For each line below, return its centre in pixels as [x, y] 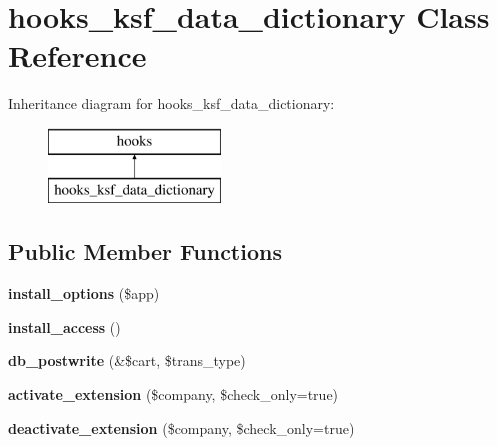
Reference [77, 55]
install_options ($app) [84, 293]
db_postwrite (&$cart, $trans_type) [127, 360]
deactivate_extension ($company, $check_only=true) [181, 427]
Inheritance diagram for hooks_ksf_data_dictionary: [171, 103]
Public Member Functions [145, 251]
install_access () [64, 326]
